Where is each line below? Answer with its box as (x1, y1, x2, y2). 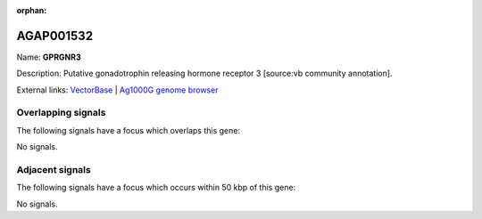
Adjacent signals (16, 163, 91, 175)
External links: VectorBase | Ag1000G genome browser (16, 85, 219, 95)
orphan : (16, 5, 47, 15)
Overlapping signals (16, 107, 106, 119)
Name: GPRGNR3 (16, 52, 81, 62)
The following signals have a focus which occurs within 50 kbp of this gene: (16, 182, 296, 193)
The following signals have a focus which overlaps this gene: (16, 125, 241, 135)
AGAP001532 (16, 28, 94, 44)
